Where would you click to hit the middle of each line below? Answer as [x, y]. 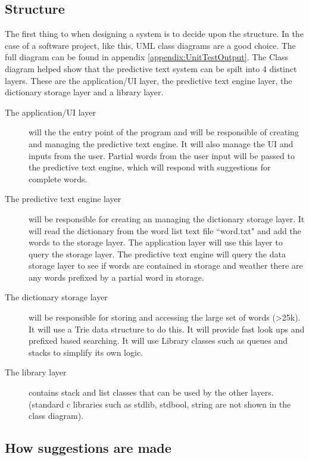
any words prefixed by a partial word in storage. [116, 277]
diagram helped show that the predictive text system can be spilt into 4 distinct [151, 68]
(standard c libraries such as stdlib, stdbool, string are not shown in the [160, 404]
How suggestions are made [88, 448]
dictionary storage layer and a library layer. [84, 92]
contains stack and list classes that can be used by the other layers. [151, 392]
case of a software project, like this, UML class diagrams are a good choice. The [150, 45]
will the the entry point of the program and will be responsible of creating [164, 132]
